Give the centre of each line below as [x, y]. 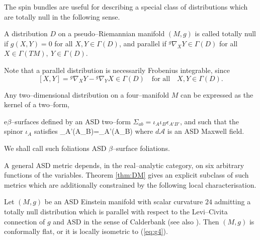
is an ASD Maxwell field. [206, 131]
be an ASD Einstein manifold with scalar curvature [124, 202]
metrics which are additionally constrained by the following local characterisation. [130, 184]
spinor [14, 131]
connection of [25, 221]
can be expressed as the [217, 94]
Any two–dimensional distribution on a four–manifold [87, 94]
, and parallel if [143, 43]
